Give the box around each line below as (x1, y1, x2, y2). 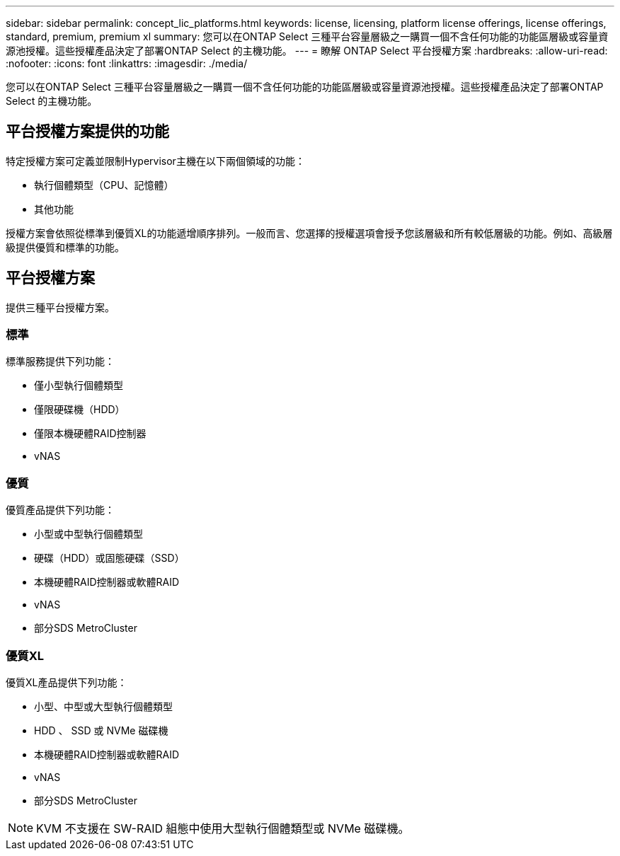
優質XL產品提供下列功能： (6, 676, 127, 688)
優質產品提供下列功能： (6, 504, 115, 516)
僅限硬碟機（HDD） (34, 403, 125, 416)
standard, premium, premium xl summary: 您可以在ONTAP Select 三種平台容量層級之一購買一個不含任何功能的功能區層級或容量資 (6, 30, 609, 42)
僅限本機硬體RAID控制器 (34, 427, 147, 440)
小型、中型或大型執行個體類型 (34, 700, 173, 712)
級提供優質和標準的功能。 (6, 241, 125, 253)
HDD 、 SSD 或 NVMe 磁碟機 (34, 724, 168, 736)
